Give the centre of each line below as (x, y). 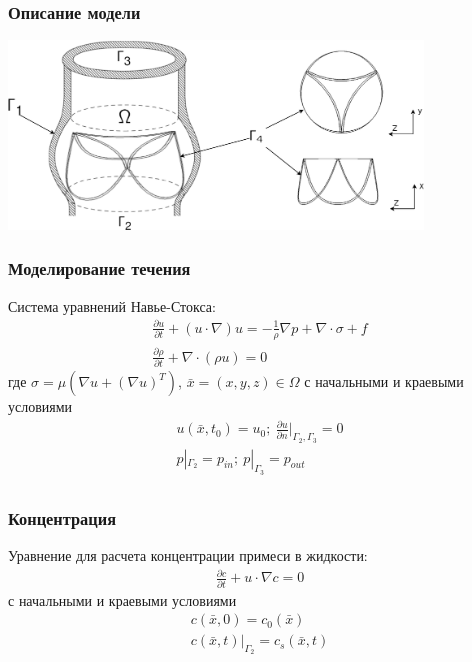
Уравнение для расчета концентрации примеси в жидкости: (188, 555)
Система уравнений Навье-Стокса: (112, 305)
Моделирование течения (99, 268)
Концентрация (62, 517)
